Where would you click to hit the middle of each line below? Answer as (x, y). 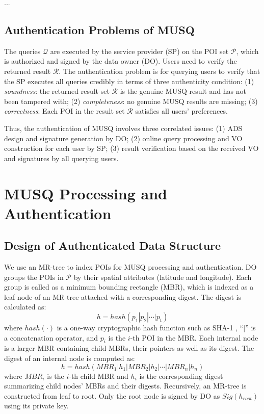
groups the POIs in (34, 277)
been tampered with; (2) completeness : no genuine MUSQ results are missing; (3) (131, 101)
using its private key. (36, 406)
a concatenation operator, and (51, 337)
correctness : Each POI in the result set (64, 111)
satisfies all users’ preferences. (181, 111)
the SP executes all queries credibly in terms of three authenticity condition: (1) (129, 81)
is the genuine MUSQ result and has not (183, 91)
